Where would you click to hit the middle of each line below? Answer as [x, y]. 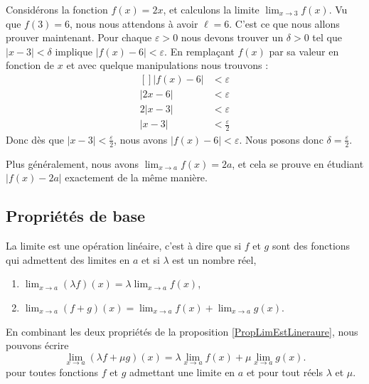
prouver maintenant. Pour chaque [79, 37]
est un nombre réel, [214, 259]
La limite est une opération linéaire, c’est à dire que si [124, 246]
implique [74, 51]
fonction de [30, 65]
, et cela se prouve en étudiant [298, 163]
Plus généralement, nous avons [73, 163]
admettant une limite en [182, 372]
